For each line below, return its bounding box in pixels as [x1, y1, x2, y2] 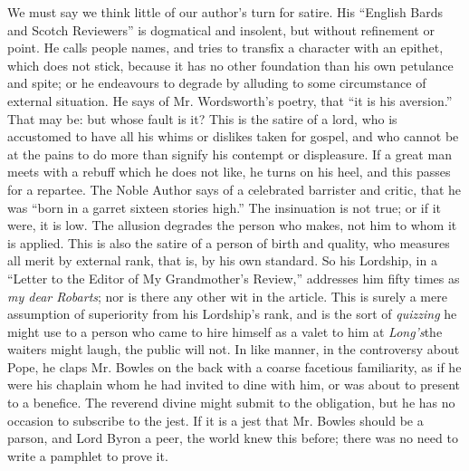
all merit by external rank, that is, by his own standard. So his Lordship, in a [7, 251, 437, 270]
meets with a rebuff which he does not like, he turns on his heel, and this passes [7, 162, 451, 181]
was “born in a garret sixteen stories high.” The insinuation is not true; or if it [7, 197, 442, 216]
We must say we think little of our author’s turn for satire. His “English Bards [7, 3, 444, 21]
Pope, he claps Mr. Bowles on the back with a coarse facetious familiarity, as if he [7, 357, 462, 376]
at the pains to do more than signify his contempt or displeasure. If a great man [7, 144, 452, 163]
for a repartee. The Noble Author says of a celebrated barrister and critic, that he [7, 179, 462, 198]
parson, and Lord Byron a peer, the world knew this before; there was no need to [7, 428, 458, 447]
